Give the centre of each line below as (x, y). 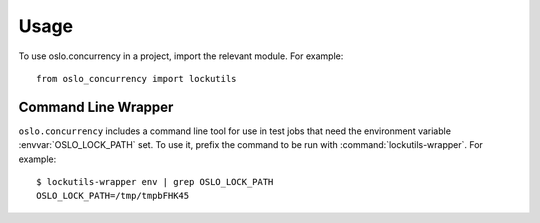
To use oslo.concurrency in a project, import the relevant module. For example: (181, 56)
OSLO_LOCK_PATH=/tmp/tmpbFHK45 (113, 196)
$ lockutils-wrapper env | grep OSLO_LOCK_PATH (155, 182)
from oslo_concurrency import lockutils (136, 78)
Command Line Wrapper (96, 106)
